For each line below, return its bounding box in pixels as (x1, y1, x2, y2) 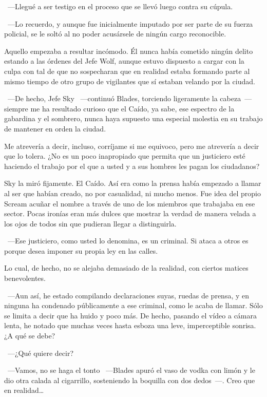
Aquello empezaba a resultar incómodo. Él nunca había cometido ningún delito (4, 45, 253, 56)
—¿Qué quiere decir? (7, 347, 74, 358)
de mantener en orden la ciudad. (4, 123, 106, 134)
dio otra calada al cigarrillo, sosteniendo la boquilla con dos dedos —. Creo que (4, 374, 255, 385)
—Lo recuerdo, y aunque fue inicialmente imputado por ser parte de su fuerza (7, 18, 253, 29)
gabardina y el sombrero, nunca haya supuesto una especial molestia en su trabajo (4, 113, 263, 124)
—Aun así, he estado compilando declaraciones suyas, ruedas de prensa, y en (7, 290, 250, 300)
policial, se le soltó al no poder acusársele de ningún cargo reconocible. (4, 28, 226, 39)
